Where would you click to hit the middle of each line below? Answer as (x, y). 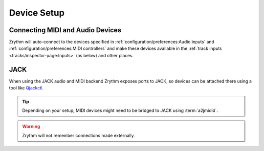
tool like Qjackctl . (26, 88)
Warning (31, 127)
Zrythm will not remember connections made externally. (78, 135)
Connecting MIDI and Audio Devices (65, 30)
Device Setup (37, 13)
